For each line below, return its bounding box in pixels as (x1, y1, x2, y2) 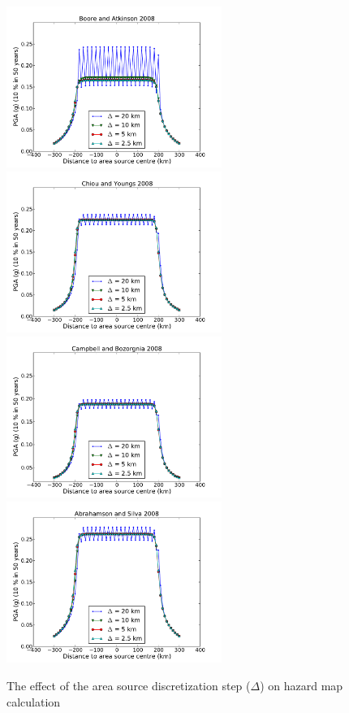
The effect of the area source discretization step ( (6, 677, 251, 694)
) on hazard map (260, 677, 343, 694)
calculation (6, 693, 61, 710)
